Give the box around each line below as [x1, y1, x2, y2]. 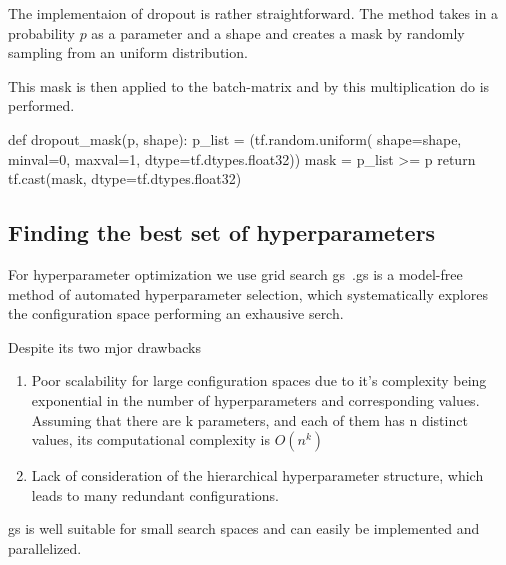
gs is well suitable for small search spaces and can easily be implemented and [8, 518, 480, 539]
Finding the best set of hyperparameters [8, 217, 436, 248]
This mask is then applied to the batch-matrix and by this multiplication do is [8, 75, 490, 96]
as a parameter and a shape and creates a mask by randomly [91, 22, 465, 43]
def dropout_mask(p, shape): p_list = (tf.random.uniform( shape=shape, [8, 128, 462, 149]
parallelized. [8, 537, 82, 558]
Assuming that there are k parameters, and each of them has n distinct [31, 409, 468, 430]
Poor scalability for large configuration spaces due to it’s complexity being [31, 370, 487, 391]
